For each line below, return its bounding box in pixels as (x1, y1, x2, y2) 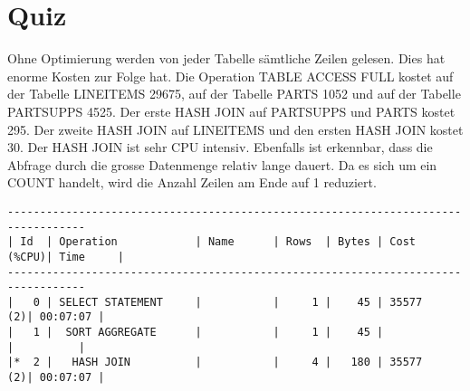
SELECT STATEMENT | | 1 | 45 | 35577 (59, 295, 423, 309)
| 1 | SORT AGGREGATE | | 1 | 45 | (7, 326, 384, 339)
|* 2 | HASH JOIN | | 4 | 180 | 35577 (7, 356, 423, 369)
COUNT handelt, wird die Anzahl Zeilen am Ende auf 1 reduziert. (7, 173, 377, 192)
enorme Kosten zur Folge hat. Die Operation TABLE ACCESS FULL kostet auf (7, 66, 454, 85)
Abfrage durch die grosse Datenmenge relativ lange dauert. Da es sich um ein (7, 155, 437, 174)
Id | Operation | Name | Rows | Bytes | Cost (20, 235, 417, 249)
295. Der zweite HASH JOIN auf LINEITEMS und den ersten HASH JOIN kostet (7, 119, 464, 138)
